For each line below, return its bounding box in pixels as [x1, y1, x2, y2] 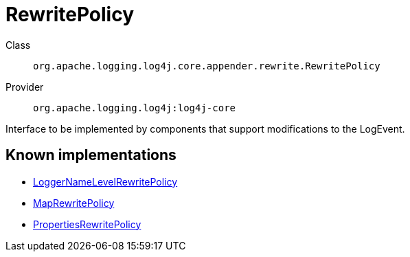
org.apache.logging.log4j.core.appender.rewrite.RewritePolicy [33, 60, 380, 71]
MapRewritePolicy [33, 197, 115, 209]
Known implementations [5, 146, 176, 164]
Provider [5, 80, 44, 93]
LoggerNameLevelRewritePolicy [33, 175, 178, 188]
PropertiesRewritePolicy [33, 218, 141, 230]
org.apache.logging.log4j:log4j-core [33, 102, 236, 113]
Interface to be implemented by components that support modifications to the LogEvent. [5, 122, 405, 135]
